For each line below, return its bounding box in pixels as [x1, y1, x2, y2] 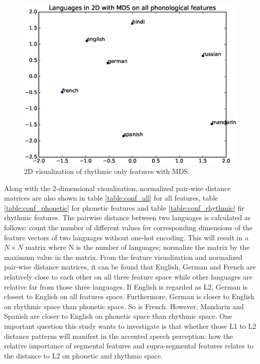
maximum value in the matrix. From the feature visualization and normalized [4, 251, 242, 262]
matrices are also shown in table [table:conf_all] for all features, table [4, 193, 218, 203]
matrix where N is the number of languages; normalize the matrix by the [25, 242, 250, 252]
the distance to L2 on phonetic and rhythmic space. [4, 350, 163, 360]
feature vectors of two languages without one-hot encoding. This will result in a [4, 232, 248, 242]
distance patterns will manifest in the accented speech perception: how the [4, 330, 233, 341]
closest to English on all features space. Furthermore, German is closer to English [4, 291, 254, 302]
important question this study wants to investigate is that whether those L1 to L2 [4, 320, 256, 331]
